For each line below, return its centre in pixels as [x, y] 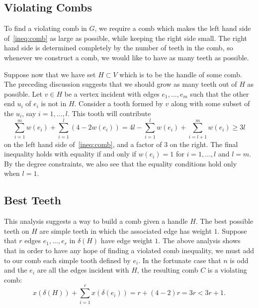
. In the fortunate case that [180, 260]
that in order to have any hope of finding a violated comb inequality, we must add [129, 250]
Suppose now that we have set [50, 74]
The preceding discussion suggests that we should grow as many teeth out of [121, 84]
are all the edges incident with [83, 270]
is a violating [227, 270]
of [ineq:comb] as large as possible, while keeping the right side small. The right [126, 38]
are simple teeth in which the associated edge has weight [126, 231]
